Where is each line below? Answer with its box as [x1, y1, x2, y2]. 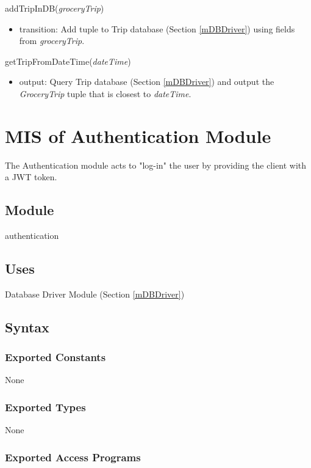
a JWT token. [5, 170, 57, 183]
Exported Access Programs [5, 449, 141, 464]
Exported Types [5, 399, 86, 414]
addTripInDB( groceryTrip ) [5, 2, 104, 14]
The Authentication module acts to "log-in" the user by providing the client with [5, 158, 307, 171]
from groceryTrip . [19, 34, 85, 47]
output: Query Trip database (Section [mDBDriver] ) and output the [19, 75, 274, 88]
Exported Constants [5, 349, 106, 365]
